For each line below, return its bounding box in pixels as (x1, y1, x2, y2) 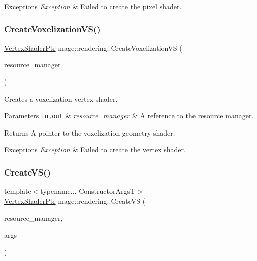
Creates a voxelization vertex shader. (4, 93, 118, 104)
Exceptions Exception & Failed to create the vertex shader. (4, 144, 186, 155)
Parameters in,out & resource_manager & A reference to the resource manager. (4, 110, 254, 121)
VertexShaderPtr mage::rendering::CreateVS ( (4, 195, 146, 206)
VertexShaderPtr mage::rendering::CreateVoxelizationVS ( (4, 42, 182, 53)
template (4, 186, 31, 196)
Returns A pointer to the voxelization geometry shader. (4, 127, 175, 138)
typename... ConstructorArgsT (40, 186, 136, 196)
